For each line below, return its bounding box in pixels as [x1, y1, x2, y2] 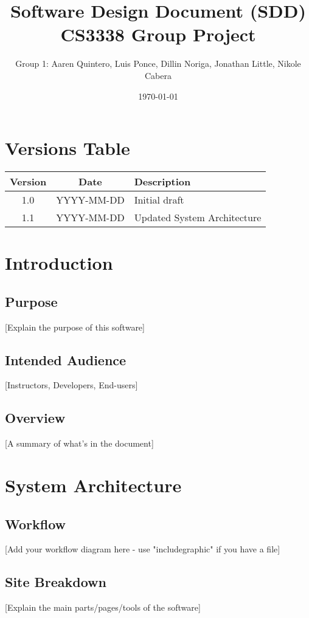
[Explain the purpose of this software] [5, 320, 145, 333]
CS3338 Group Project [60, 22, 256, 47]
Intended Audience [5, 350, 127, 369]
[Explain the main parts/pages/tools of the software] [5, 601, 201, 614]
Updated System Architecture [134, 210, 262, 225]
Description [134, 174, 191, 189]
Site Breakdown [5, 572, 106, 591]
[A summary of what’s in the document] [5, 437, 154, 450]
